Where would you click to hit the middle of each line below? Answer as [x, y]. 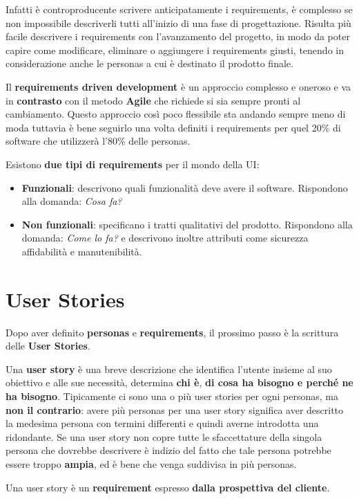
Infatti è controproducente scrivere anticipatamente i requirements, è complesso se [179, 9]
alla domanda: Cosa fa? [72, 201]
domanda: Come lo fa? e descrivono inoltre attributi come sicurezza [165, 238]
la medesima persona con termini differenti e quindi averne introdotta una [162, 423]
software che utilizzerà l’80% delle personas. [98, 141]
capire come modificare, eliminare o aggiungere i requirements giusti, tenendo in [175, 49]
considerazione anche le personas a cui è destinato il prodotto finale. [149, 63]
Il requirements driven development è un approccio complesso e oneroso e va [178, 86]
